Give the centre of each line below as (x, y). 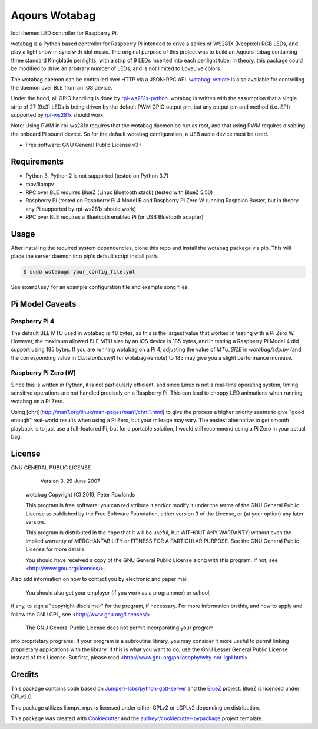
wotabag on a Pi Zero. (38, 401)
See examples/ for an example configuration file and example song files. (100, 287)
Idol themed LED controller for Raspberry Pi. (64, 33)
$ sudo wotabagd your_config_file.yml (79, 272)
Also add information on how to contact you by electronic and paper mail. (100, 579)
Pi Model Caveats (44, 304)
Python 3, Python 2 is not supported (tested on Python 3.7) (97, 176)
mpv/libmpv (40, 184)
